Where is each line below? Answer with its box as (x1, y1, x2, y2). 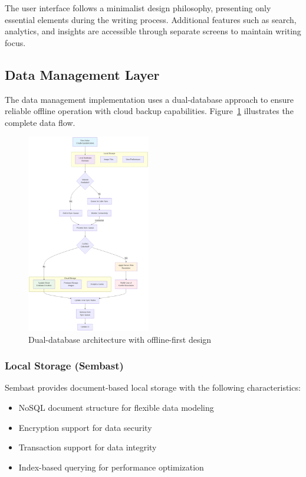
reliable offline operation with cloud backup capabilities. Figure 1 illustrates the (5, 105, 294, 117)
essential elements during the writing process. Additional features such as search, (5, 13, 297, 25)
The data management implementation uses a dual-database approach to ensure (5, 93, 294, 105)
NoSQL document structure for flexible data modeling (18, 401, 214, 414)
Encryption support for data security (18, 421, 152, 433)
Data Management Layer (5, 65, 160, 83)
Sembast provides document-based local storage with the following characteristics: (5, 381, 301, 394)
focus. (5, 36, 26, 48)
